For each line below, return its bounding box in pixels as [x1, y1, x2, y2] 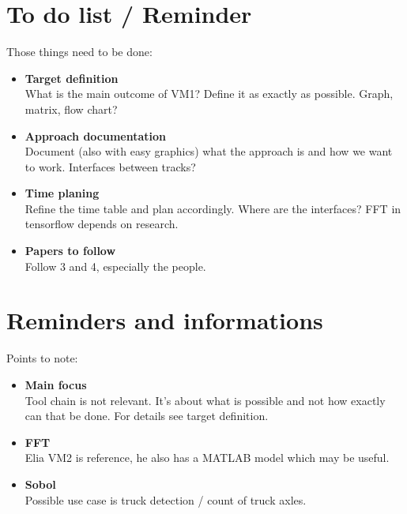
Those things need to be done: [6, 43, 153, 60]
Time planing [24, 185, 100, 201]
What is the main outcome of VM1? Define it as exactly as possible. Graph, [24, 85, 394, 102]
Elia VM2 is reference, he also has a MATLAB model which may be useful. [24, 449, 390, 466]
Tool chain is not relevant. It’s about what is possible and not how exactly [24, 392, 386, 408]
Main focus [24, 376, 87, 392]
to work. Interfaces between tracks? [24, 158, 196, 174]
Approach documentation [24, 127, 167, 144]
